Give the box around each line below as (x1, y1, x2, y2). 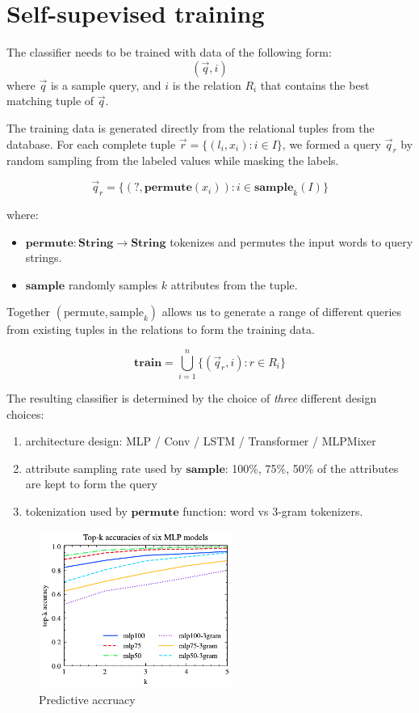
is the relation (172, 76, 241, 93)
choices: (6, 405, 44, 422)
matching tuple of (6, 92, 94, 109)
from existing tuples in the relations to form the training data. (6, 321, 315, 338)
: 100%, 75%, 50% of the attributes (224, 459, 399, 476)
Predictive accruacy (39, 691, 136, 708)
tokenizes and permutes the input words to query (170, 233, 413, 250)
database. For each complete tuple (6, 135, 176, 152)
